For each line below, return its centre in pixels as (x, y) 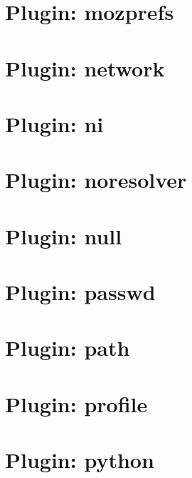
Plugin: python (80, 460)
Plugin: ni (54, 123)
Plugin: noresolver (96, 180)
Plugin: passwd (80, 292)
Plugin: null (64, 235)
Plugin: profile (76, 403)
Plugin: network (85, 68)
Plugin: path (68, 348)
